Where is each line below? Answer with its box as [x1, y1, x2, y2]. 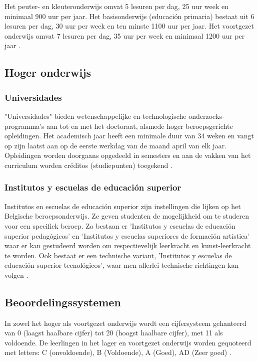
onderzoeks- [188, 110, 224, 121]
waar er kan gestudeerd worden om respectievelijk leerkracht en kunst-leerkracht [4, 240, 251, 251]
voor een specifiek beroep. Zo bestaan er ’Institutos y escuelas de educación [4, 220, 235, 231]
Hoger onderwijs [4, 65, 91, 80]
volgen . [4, 269, 28, 280]
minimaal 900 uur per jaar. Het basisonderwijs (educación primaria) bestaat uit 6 [4, 11, 254, 21]
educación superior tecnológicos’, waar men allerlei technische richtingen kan [4, 260, 239, 270]
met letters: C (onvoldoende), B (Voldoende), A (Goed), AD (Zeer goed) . [4, 347, 231, 357]
